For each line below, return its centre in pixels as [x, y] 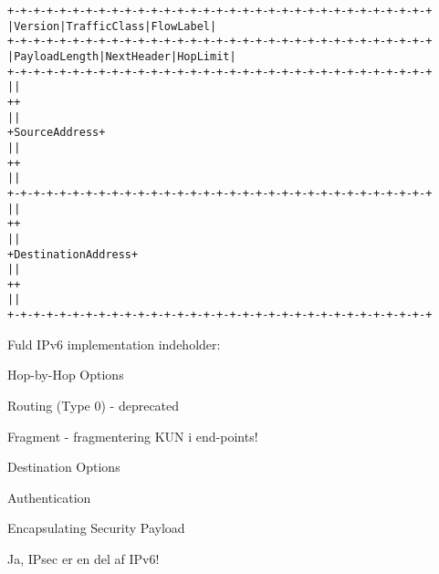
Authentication [49, 497]
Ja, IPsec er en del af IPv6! [84, 558]
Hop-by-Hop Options [66, 375]
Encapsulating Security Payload [96, 528]
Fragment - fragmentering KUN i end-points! [133, 436]
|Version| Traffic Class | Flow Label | [112, 26]
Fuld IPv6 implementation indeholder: [114, 344]
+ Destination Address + [73, 254]
